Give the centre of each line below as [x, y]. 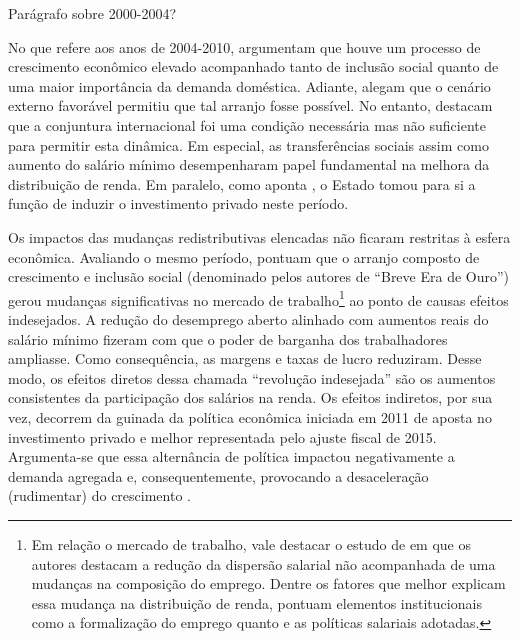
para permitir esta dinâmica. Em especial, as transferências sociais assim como [248, 144]
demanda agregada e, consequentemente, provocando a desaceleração [218, 475]
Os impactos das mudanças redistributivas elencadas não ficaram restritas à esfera [259, 236]
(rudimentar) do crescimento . [99, 495]
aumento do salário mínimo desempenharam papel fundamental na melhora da [249, 164]
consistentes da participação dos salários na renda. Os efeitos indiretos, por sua [250, 397]
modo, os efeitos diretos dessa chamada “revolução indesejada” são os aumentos [252, 377]
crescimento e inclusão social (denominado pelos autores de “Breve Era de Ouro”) [259, 276]
